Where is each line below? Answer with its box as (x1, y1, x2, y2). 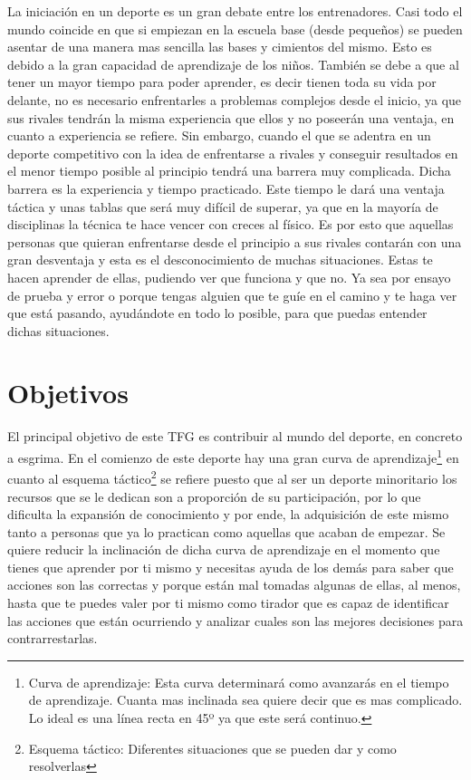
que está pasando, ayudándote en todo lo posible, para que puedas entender (7, 303, 428, 323)
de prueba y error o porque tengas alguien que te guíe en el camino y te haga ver (7, 285, 457, 304)
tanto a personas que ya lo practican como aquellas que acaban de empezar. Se (7, 522, 446, 541)
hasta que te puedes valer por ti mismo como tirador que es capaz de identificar (7, 593, 449, 612)
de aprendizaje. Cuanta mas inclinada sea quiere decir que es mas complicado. (28, 690, 463, 709)
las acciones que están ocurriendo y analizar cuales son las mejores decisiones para (7, 611, 464, 630)
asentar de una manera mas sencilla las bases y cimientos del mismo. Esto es (7, 37, 432, 56)
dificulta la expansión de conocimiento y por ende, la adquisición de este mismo (7, 505, 449, 524)
